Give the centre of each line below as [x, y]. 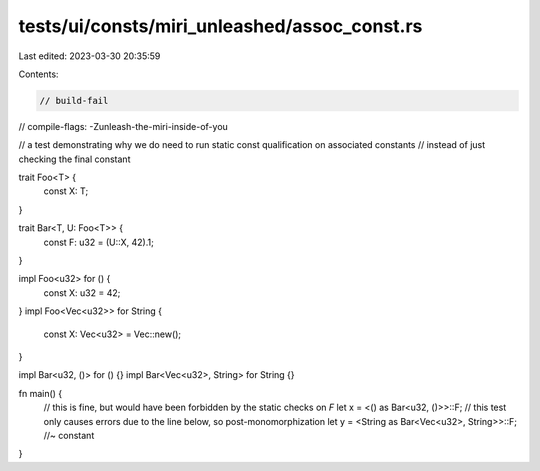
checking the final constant [74, 159]
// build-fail [74, 100]
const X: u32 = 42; [82, 292]
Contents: [38, 74]
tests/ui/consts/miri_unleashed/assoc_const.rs [220, 26]
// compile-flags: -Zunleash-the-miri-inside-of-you [123, 126]
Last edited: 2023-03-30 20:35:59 [89, 56]
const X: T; [66, 191]
